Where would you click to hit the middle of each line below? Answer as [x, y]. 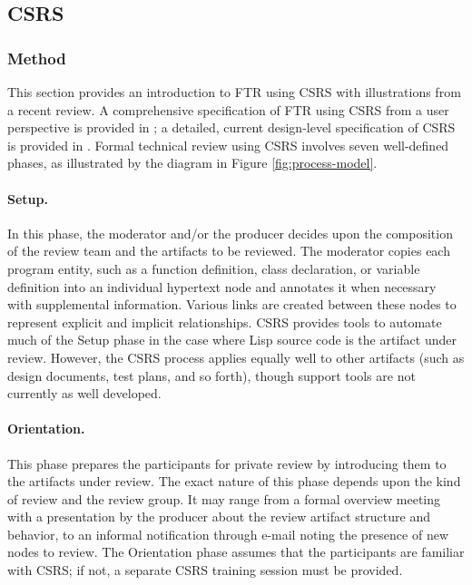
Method [37, 58]
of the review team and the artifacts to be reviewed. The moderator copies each [229, 251]
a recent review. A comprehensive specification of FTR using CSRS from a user [228, 109]
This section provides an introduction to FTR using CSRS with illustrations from [234, 92]
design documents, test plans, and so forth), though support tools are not [211, 375]
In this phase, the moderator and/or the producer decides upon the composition [230, 233]
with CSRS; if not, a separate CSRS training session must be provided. [205, 570]
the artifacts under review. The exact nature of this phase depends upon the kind [234, 481]
